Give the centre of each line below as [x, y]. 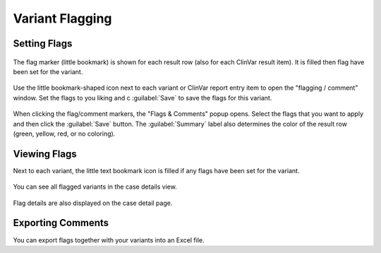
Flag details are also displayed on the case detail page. [93, 203]
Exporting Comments [61, 223]
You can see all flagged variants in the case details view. [95, 187]
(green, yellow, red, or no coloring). [64, 134]
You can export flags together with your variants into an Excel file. [109, 240]
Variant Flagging [62, 18]
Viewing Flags [45, 154]
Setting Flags [43, 43]
